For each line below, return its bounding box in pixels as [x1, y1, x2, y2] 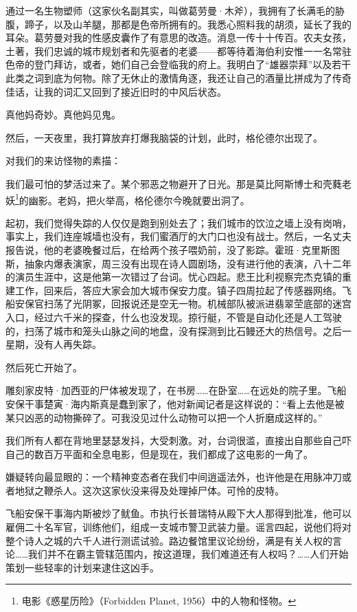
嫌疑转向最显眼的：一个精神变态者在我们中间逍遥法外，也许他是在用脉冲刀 [5, 470, 342, 484]
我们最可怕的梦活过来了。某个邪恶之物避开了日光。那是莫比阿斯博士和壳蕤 [5, 176, 342, 190]
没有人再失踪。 [34, 337, 102, 351]
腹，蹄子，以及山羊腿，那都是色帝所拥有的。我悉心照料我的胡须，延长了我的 [5, 17, 352, 31]
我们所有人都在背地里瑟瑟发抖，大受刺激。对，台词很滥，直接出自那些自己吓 [5, 433, 352, 448]
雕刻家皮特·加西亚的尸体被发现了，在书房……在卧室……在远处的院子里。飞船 [5, 383, 347, 397]
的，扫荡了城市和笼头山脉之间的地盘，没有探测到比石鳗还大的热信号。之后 [5, 323, 342, 338]
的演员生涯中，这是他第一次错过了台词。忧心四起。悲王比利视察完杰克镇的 [5, 270, 342, 284]
